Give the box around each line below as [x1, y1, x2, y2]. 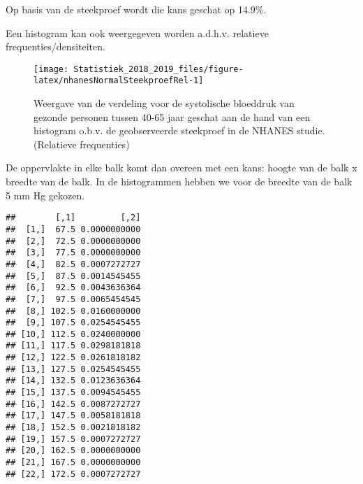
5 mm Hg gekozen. [6, 187, 85, 202]
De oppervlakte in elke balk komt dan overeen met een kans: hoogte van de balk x [6, 160, 357, 175]
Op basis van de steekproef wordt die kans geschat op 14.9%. [6, 2, 267, 16]
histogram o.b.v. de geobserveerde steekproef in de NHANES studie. [34, 123, 325, 138]
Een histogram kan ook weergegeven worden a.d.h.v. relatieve [6, 25, 269, 40]
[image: [34, 64, 69, 74]
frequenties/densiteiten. [6, 39, 105, 54]
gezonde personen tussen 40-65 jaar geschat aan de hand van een [34, 109, 311, 124]
